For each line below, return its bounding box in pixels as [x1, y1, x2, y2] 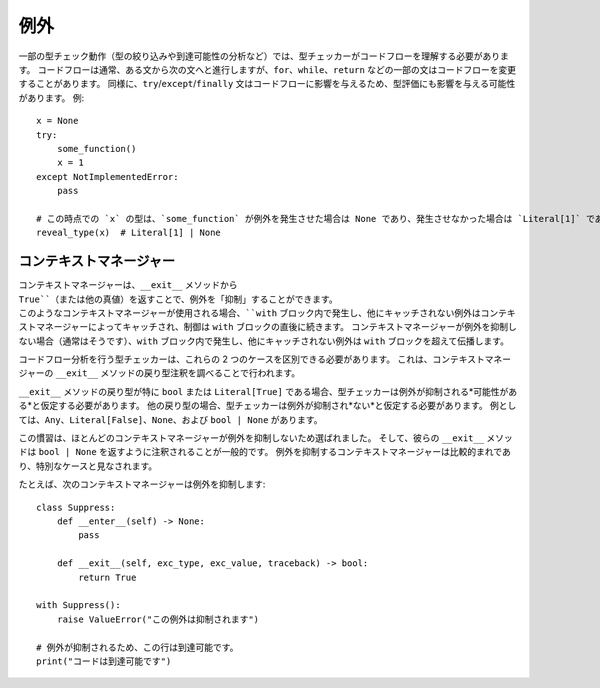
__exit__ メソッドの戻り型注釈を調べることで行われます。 [55, 367, 301, 379]
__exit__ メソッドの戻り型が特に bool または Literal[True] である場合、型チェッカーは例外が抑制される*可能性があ [18, 385, 518, 397]
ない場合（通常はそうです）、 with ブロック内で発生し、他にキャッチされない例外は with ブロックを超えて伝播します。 [18, 335, 510, 347]
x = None [36, 115, 79, 127]
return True [78, 571, 137, 583]
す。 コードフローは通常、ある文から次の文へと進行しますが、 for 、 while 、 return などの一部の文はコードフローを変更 [18, 63, 517, 75]
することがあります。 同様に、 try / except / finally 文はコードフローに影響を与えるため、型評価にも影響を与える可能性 [18, 78, 516, 90]
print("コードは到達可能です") [36, 655, 172, 667]
